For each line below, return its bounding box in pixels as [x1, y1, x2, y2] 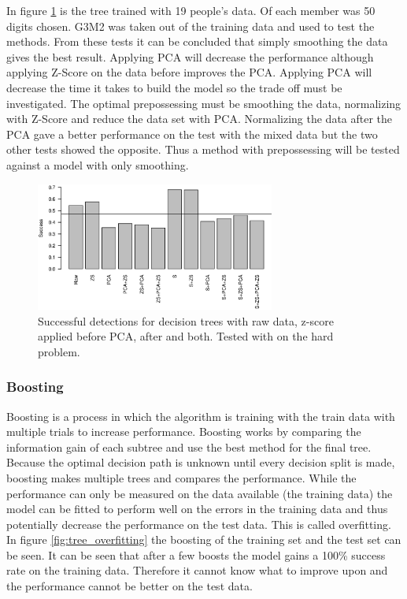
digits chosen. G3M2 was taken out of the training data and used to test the [6, 17, 375, 34]
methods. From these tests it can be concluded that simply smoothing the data [6, 33, 388, 50]
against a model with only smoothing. [6, 156, 189, 173]
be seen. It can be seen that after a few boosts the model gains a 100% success [6, 546, 386, 563]
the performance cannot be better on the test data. [6, 578, 253, 594]
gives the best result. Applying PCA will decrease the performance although [6, 48, 374, 65]
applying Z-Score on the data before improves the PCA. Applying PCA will [6, 64, 372, 80]
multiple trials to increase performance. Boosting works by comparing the [6, 423, 361, 440]
